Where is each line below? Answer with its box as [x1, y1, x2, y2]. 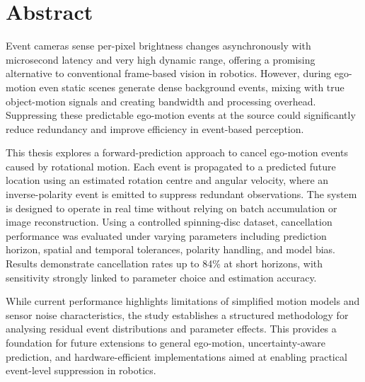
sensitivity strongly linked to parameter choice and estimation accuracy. [6, 270, 317, 284]
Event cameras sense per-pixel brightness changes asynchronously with [6, 38, 311, 53]
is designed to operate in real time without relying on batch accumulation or [6, 200, 337, 215]
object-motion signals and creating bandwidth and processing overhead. [6, 93, 316, 108]
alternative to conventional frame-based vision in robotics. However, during [6, 66, 332, 81]
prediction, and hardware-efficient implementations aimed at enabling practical [6, 349, 347, 364]
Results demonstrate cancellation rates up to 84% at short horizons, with [6, 256, 323, 271]
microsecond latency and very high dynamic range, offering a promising [6, 52, 315, 66]
